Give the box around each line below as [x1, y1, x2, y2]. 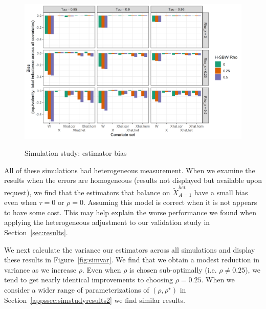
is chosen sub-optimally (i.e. [129, 264, 217, 275]
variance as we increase [4, 264, 76, 275]
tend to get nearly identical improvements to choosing [4, 274, 173, 285]
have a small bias [194, 187, 248, 197]
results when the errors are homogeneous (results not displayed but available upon [4, 175, 262, 186]
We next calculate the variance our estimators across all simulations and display [4, 244, 255, 255]
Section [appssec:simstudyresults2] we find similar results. [4, 294, 185, 305]
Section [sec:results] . [4, 226, 68, 237]
